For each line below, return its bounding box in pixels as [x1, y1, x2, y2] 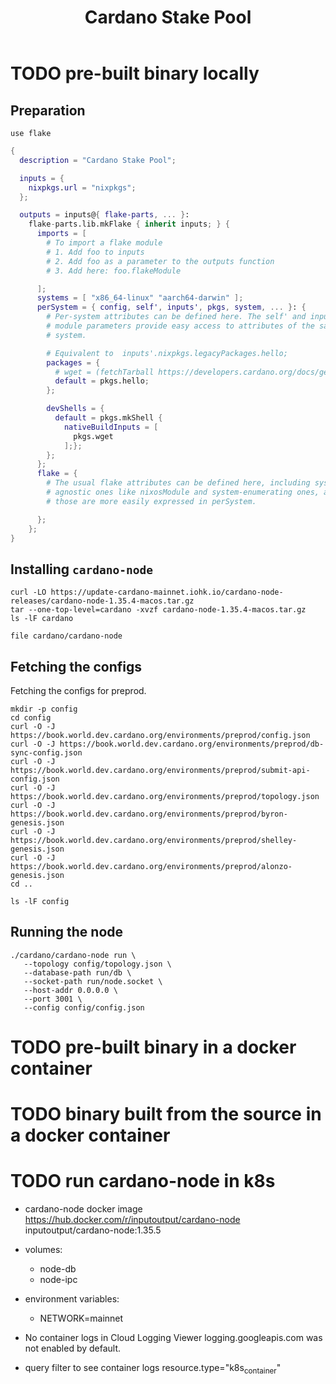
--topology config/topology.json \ [23, 959, 172, 969]
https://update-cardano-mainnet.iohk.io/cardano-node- [50, 587, 284, 598]
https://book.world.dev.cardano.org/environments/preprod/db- [59, 739, 325, 749]
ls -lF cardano [10, 614, 74, 624]
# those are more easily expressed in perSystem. [46, 496, 257, 506]
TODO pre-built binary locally [10, 62, 260, 85]
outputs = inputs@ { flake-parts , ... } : [19, 210, 190, 220]
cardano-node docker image [24, 1203, 143, 1215]
